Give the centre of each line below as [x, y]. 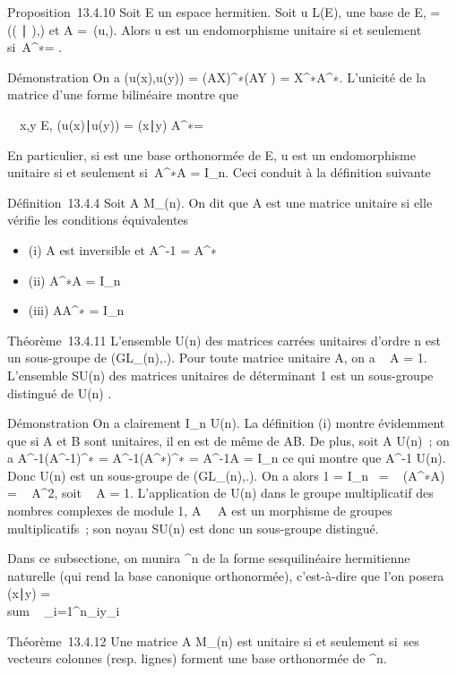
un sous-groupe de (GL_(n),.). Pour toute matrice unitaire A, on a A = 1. [217, 358]
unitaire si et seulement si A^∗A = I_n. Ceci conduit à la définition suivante [219, 172]
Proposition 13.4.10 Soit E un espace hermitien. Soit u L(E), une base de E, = [224, 12]
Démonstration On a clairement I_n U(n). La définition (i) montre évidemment [226, 423]
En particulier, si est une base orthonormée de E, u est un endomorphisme [211, 154]
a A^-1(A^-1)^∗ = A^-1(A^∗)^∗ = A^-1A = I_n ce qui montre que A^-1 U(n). [227, 458]
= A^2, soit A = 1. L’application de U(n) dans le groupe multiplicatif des [220, 493]
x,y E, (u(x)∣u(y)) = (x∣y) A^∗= [112, 124]
